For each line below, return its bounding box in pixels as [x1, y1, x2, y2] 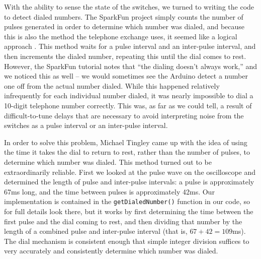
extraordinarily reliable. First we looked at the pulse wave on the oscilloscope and [4, 166, 256, 177]
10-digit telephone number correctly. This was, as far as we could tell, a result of [4, 100, 252, 110]
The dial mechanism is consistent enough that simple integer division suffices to [4, 235, 249, 246]
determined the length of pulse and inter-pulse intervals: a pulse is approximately [4, 176, 254, 187]
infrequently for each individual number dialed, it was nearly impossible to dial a [4, 90, 253, 101]
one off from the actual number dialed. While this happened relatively [4, 80, 220, 91]
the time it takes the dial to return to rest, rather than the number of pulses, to [4, 147, 250, 157]
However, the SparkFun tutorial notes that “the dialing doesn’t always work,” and [4, 60, 257, 71]
